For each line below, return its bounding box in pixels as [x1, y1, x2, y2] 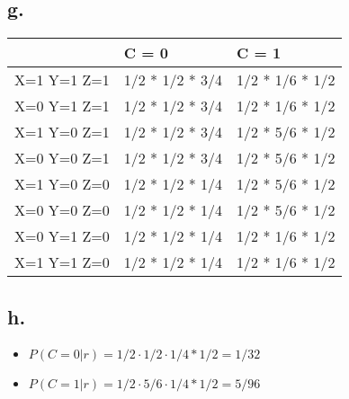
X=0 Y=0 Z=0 [14, 199, 110, 221]
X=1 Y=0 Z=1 [14, 121, 110, 143]
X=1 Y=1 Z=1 [14, 69, 110, 91]
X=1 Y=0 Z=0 [14, 173, 110, 195]
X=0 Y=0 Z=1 [14, 147, 110, 169]
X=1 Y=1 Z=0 [14, 252, 110, 273]
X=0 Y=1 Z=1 [14, 95, 110, 117]
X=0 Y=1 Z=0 [14, 226, 110, 247]
